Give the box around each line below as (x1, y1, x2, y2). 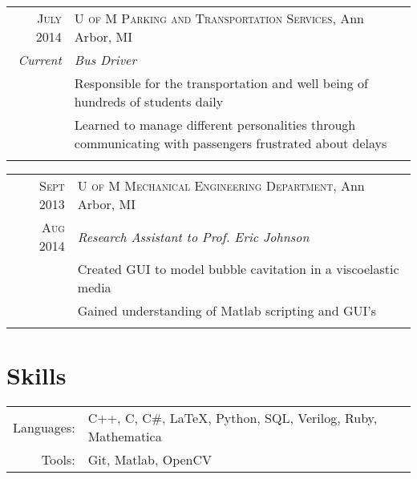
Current (18, 50, 62, 69)
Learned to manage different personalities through (74, 115, 356, 134)
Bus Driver (74, 50, 137, 69)
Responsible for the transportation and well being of (74, 74, 368, 92)
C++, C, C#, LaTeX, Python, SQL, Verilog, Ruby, (87, 409, 378, 428)
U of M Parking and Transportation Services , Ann (74, 9, 364, 27)
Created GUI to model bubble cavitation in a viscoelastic (77, 260, 399, 278)
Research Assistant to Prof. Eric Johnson (77, 227, 310, 246)
